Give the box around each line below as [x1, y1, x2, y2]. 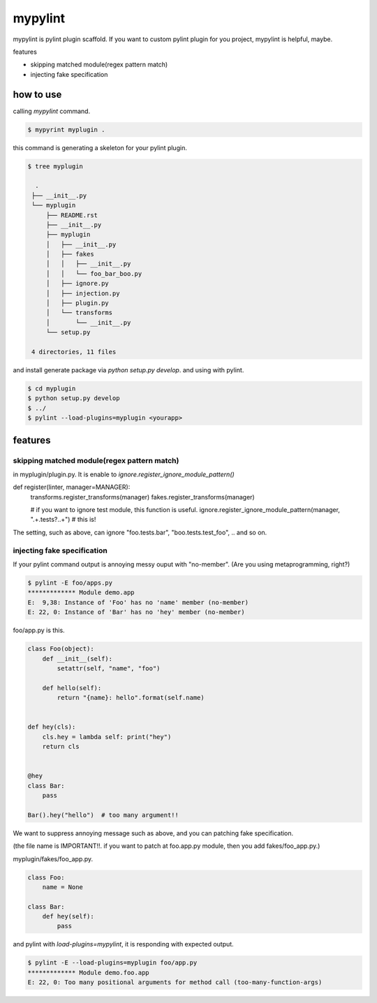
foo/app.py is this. [13, 626, 66, 635]
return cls [42, 742, 80, 751]
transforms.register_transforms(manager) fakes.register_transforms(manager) [30, 492, 255, 501]
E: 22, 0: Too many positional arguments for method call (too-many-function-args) [27, 979, 323, 986]
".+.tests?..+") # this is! [30, 515, 96, 524]
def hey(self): [42, 912, 94, 921]
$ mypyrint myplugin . [27, 126, 105, 133]
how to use [13, 88, 62, 101]
